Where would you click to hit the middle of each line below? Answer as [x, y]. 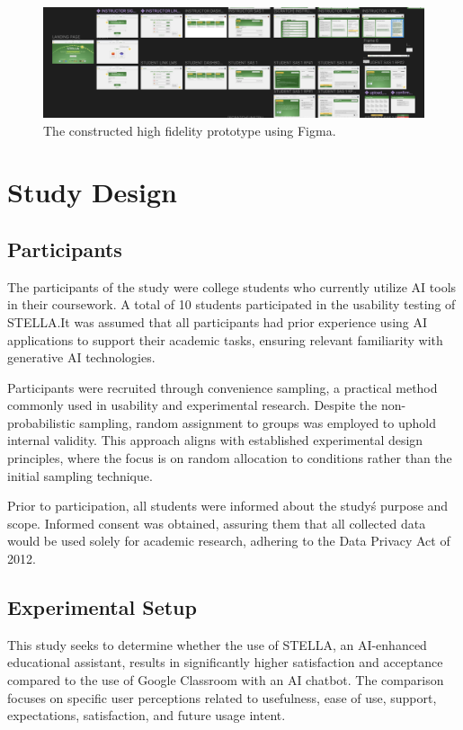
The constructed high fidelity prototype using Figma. [190, 130]
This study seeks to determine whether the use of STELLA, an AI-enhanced [217, 644]
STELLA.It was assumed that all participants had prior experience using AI [218, 321]
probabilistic [41, 422]
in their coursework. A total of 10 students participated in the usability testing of [231, 304]
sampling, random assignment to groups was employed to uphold [258, 422]
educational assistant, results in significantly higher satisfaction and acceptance [225, 662]
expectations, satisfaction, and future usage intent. [147, 715]
